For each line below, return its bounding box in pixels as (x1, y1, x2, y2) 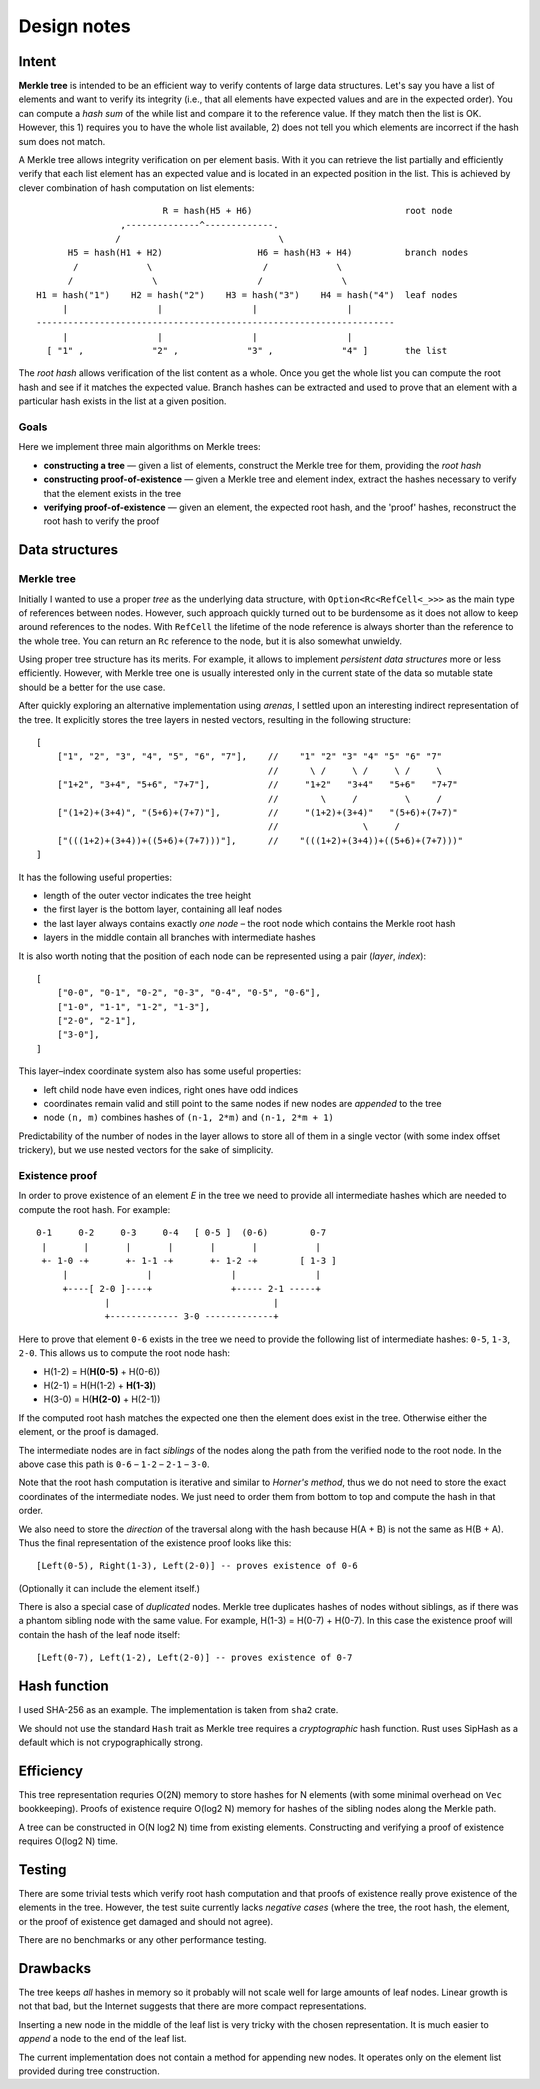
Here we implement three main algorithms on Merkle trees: (18, 441, 261, 453)
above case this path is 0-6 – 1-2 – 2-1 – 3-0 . (18, 1458, 210, 1470)
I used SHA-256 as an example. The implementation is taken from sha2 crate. (18, 1704, 339, 1716)
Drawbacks (18, 1960, 92, 1977)
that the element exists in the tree (43, 487, 182, 499)
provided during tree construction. (18, 2065, 160, 2077)
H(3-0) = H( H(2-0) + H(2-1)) (43, 1393, 161, 1405)
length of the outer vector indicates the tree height (43, 889, 252, 901)
